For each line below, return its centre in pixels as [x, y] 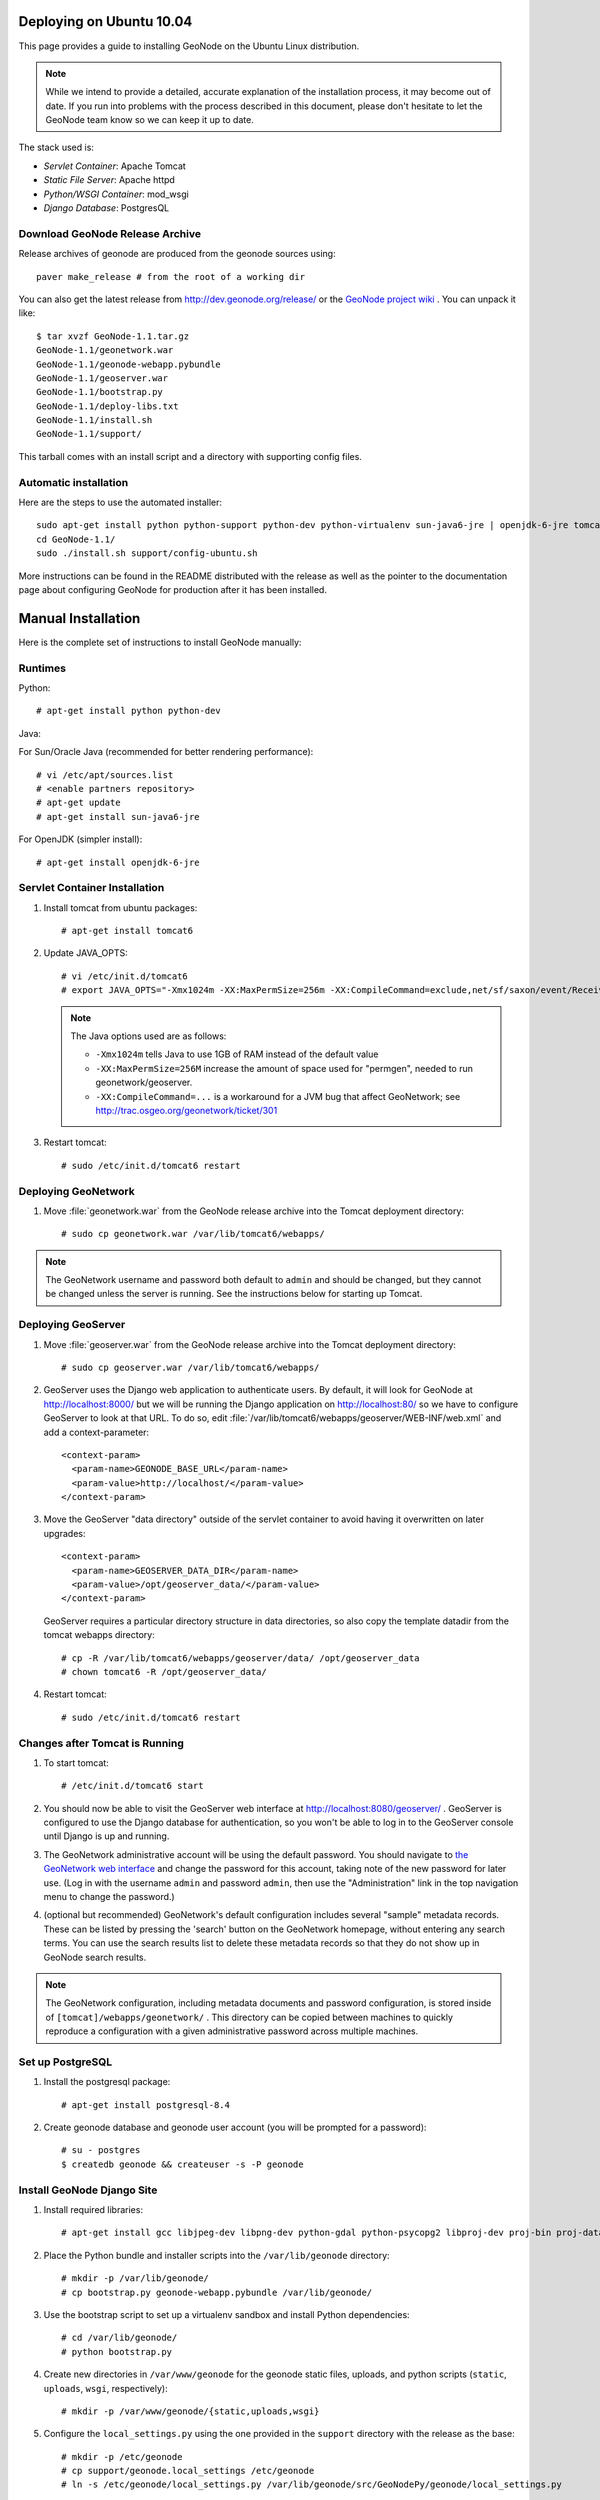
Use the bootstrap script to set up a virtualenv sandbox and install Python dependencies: [226, 2314]
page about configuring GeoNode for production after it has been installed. [172, 589]
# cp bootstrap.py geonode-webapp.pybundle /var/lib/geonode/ [217, 2292]
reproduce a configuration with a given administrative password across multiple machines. [232, 2031]
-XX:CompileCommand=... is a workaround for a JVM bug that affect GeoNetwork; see [278, 1096]
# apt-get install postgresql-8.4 [145, 2104]
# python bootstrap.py [117, 2351]
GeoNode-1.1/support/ [89, 434]
